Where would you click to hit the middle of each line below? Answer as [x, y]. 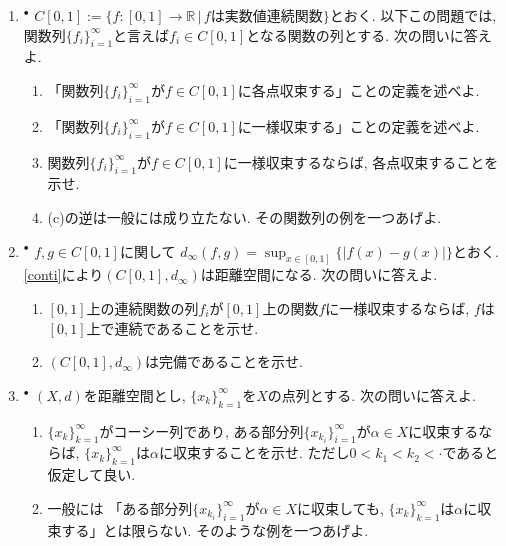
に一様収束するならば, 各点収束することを [361, 161]
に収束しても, [340, 507]
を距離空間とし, [134, 394]
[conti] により [63, 274]
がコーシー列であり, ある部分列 [201, 430]
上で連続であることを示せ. [172, 327]
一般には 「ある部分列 [120, 507]
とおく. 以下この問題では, [413, 15]
